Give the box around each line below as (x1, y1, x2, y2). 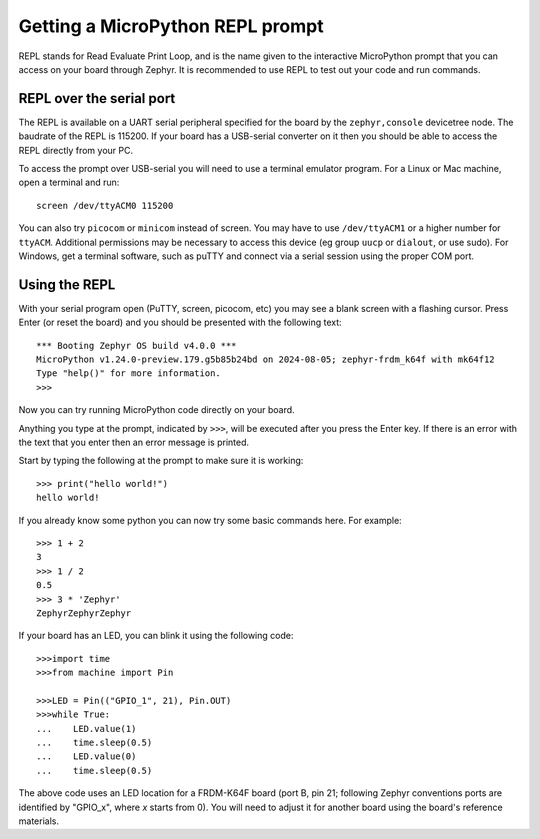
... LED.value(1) (36, 723, 137, 734)
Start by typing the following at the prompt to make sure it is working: (18, 455, 304, 467)
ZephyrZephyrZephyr (36, 607, 132, 619)
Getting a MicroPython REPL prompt (18, 15, 324, 37)
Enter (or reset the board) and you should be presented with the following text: (18, 316, 342, 329)
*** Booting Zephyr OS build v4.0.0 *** (36, 340, 237, 351)
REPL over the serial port (18, 90, 176, 107)
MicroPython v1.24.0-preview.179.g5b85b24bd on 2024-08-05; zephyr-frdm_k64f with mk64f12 (36, 354, 495, 365)
